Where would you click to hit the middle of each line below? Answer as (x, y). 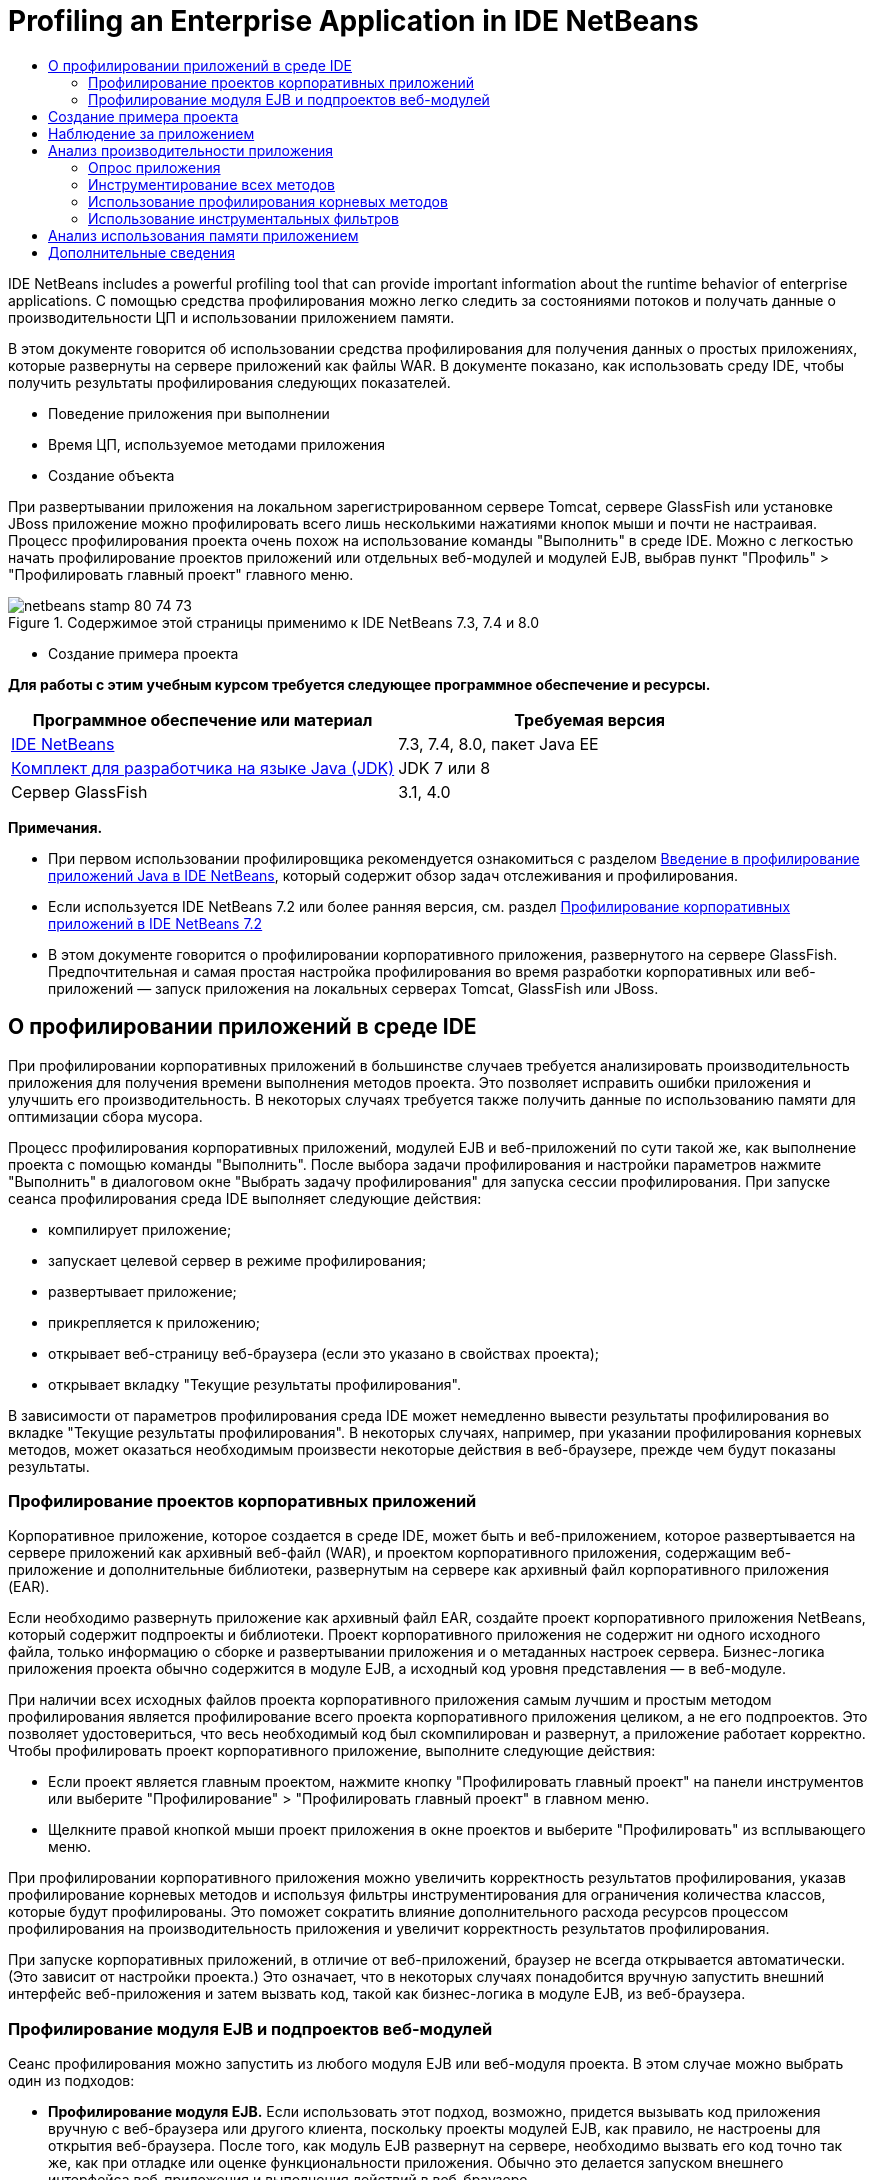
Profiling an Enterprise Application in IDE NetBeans (353, 21)
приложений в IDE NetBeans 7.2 (155, 923)
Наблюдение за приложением (151, 133)
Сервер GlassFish (79, 791)
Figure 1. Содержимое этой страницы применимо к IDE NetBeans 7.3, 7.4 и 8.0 (273, 622)
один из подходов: (71, 2081)
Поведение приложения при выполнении (189, 413)
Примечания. (55, 827)
